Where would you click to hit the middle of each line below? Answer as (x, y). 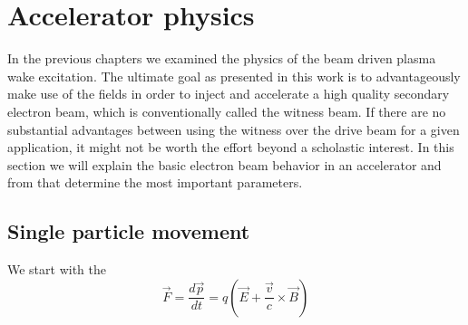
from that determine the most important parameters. (155, 182)
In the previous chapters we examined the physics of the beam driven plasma (222, 58)
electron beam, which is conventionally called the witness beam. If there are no (227, 111)
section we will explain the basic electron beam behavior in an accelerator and (224, 164)
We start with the (57, 269)
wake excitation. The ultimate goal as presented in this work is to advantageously (234, 76)
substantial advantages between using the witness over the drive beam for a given (234, 129)
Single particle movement (129, 231)
